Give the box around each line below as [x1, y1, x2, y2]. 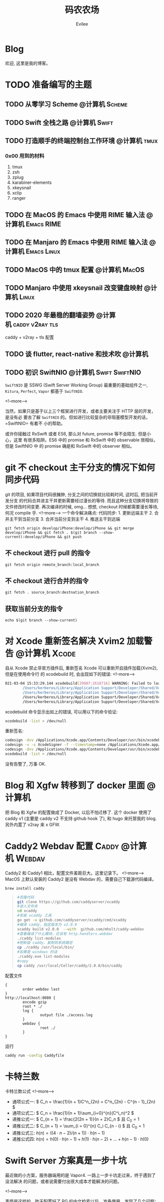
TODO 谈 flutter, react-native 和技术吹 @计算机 [5, 350, 149, 358]
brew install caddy [5, 886, 45, 891]
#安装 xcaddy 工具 [17, 913, 52, 918]
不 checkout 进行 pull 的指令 [5, 549, 91, 557]
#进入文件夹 [17, 904, 38, 909]
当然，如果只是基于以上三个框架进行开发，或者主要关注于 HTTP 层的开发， [5, 408, 156, 414]
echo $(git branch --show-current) [5, 618, 78, 623]
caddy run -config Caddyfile [5, 1053, 64, 1058]
